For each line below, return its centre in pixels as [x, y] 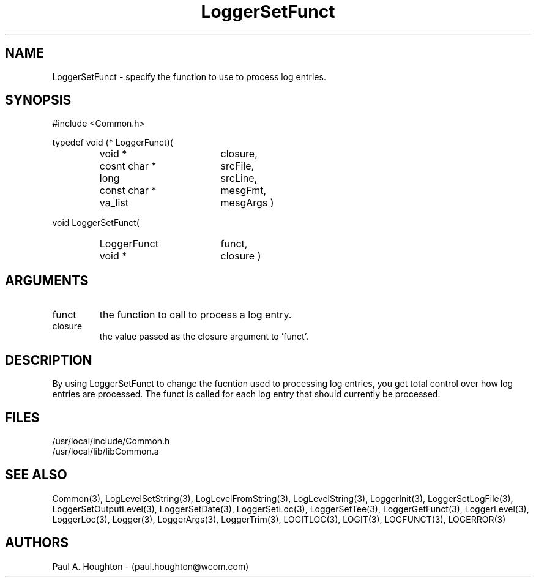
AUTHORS [37, 543]
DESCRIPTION [49, 360]
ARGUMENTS [47, 280]
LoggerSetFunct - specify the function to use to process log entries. [189, 76]
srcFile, [237, 166]
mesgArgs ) [247, 203]
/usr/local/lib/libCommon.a [106, 451]
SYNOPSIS [38, 100]
